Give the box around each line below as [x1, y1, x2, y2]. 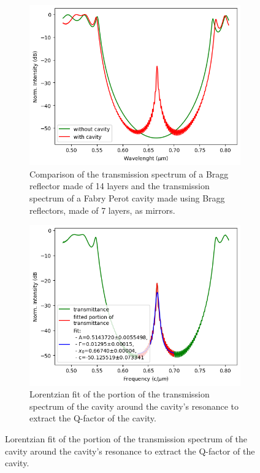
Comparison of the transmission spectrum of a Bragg [29, 167, 229, 180]
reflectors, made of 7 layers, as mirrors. [29, 203, 175, 216]
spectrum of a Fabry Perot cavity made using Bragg [29, 192, 225, 205]
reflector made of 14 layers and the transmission [29, 179, 210, 192]
